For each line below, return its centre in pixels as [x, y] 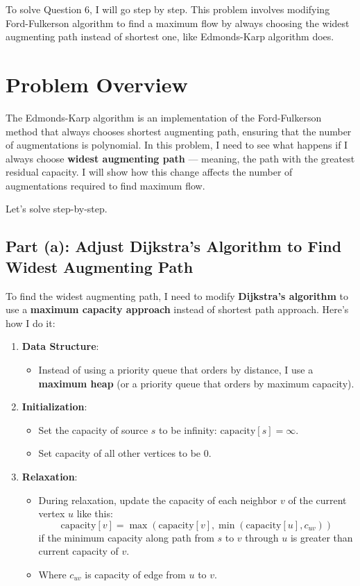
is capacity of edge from [135, 574]
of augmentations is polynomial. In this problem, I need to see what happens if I [177, 145]
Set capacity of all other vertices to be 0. [125, 453]
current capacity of [78, 551]
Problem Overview [97, 84]
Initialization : [54, 407]
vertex [52, 513]
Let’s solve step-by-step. [57, 209]
